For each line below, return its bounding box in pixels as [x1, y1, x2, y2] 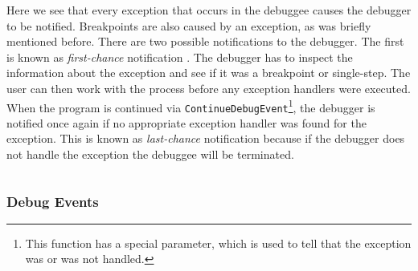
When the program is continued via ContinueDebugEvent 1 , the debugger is [6, 96, 375, 115]
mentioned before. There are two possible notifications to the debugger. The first [6, 33, 404, 50]
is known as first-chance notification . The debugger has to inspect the [6, 48, 353, 65]
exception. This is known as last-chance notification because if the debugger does [6, 130, 405, 147]
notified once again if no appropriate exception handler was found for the [6, 114, 367, 131]
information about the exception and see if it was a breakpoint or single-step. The [6, 64, 411, 81]
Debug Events [6, 191, 99, 211]
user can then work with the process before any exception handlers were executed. [6, 79, 411, 96]
